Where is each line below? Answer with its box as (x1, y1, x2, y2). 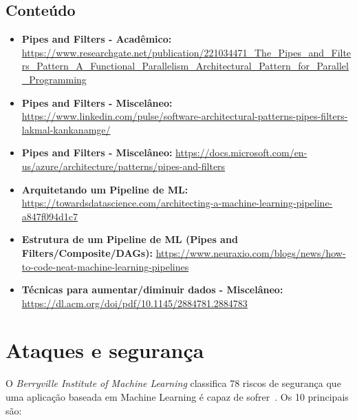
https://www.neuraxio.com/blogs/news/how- (155, 245, 346, 260)
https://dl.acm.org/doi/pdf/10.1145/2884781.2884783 (21, 295, 248, 310)
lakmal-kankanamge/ (21, 122, 111, 136)
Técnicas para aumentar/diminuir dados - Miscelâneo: (21, 282, 283, 297)
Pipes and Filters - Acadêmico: (21, 32, 172, 46)
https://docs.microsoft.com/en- (175, 145, 307, 160)
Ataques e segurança (6, 336, 204, 364)
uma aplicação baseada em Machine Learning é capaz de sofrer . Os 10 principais (6, 390, 349, 404)
